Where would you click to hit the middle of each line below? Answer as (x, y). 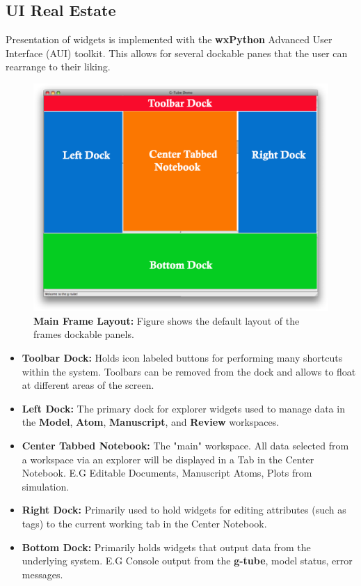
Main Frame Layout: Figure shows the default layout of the (167, 320)
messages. (42, 574)
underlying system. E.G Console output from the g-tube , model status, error (187, 561)
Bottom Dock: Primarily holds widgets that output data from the (166, 547)
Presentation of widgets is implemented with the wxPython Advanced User (169, 39)
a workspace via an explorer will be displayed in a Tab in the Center (168, 459)
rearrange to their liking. (58, 67)
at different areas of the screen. (88, 385)
